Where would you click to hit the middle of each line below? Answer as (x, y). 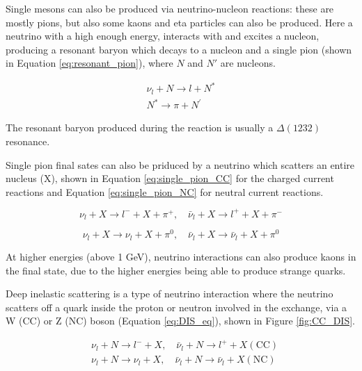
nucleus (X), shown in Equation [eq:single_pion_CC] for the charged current (170, 178)
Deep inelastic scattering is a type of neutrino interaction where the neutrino (170, 294)
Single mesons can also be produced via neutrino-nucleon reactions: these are (170, 8)
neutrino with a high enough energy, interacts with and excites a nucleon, (163, 36)
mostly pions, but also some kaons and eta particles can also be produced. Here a (179, 22)
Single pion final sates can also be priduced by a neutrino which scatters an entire (180, 164)
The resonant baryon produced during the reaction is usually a (140, 127)
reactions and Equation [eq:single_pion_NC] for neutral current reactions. (165, 191)
